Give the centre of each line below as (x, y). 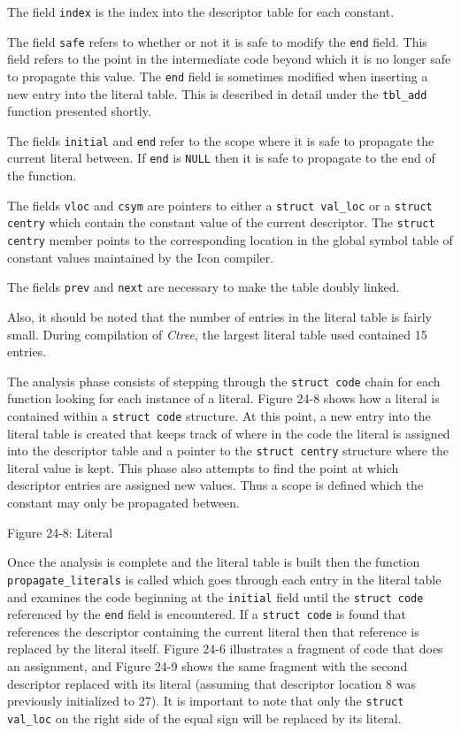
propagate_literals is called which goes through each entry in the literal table (224, 579)
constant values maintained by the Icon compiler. (141, 257)
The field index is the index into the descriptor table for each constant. (201, 11)
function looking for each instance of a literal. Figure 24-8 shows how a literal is (223, 398)
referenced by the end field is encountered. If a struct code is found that (207, 614)
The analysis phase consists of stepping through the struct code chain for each (224, 381)
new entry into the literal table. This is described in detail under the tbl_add (217, 93)
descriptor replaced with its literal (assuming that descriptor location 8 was (211, 683)
